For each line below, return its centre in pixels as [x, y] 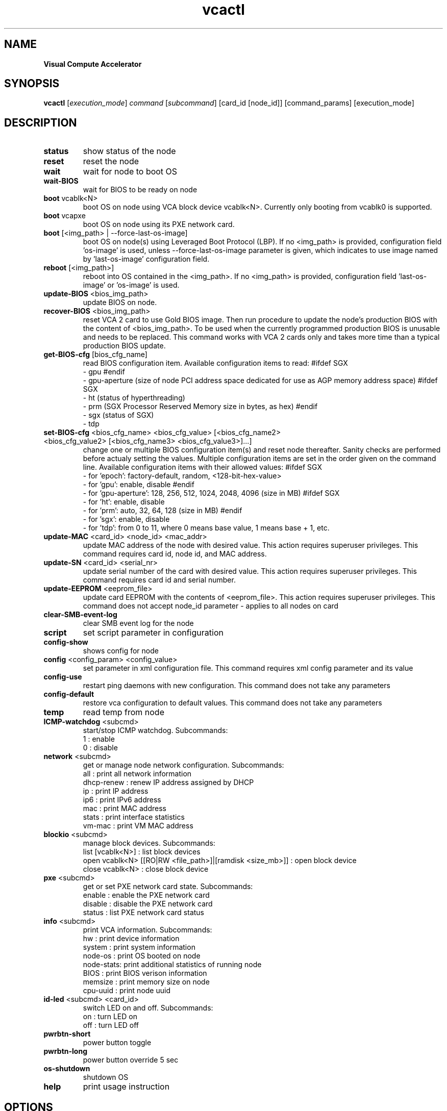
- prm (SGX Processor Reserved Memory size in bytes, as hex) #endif [200, 407]
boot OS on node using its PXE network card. [159, 224]
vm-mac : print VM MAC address [138, 826]
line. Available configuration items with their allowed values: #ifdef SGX [203, 467]
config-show [66, 642]
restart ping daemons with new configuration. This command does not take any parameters [237, 686]
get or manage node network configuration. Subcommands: [183, 765]
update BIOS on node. [120, 302]
